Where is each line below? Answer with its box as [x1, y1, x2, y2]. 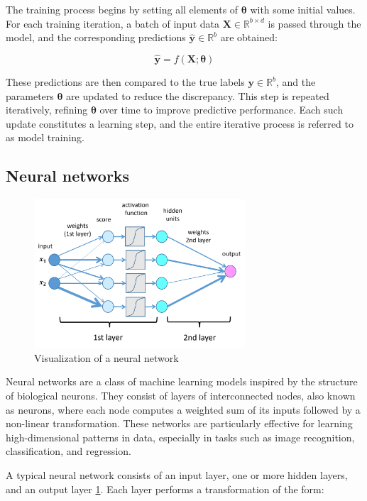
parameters [6, 88, 54, 103]
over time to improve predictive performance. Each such [99, 102, 344, 117]
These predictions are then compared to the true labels [6, 75, 245, 89]
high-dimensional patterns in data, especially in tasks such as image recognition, [6, 429, 355, 444]
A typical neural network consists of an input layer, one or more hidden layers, [6, 468, 348, 483]
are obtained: [220, 30, 278, 45]
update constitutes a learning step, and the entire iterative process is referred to [6, 116, 354, 131]
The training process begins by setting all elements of [6, 2, 239, 16]
